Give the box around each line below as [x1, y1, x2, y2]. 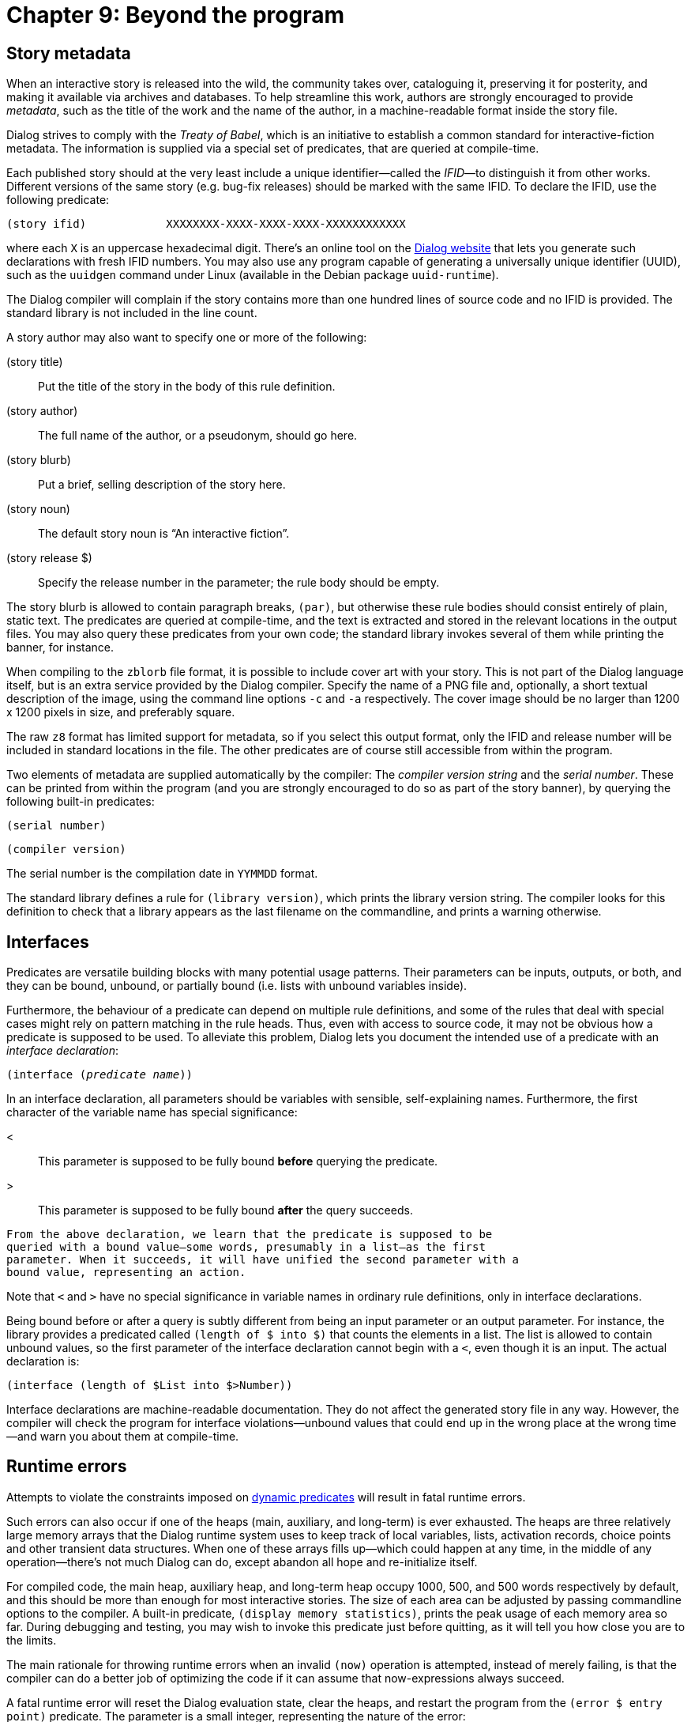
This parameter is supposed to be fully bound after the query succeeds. [38, 1203, 413, 1218]
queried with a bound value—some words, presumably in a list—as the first [6, 1241, 486, 1254]
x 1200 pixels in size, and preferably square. [6, 705, 235, 719]
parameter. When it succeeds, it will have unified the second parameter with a [6, 1253, 520, 1267]
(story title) [6, 355, 63, 369]
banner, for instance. [6, 640, 115, 655]
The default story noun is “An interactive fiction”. [38, 527, 290, 541]
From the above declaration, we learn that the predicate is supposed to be [6, 1228, 493, 1241]
